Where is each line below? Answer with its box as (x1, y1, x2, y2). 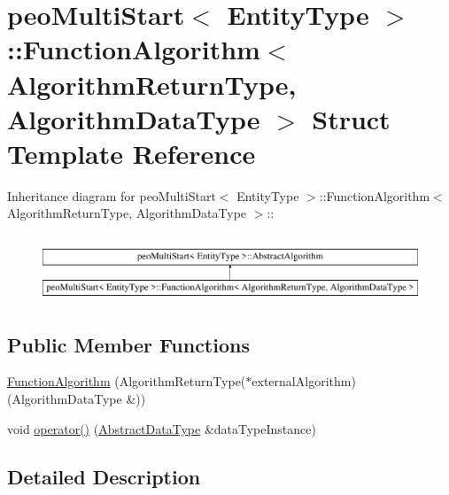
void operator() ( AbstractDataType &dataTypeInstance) (7, 419, 316, 437)
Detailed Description (7, 462, 201, 490)
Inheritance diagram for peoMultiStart (7, 186, 216, 205)
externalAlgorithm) (252, 372, 356, 391)
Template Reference (7, 135, 256, 171)
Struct (312, 100, 391, 136)
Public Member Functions (7, 330, 250, 358)
